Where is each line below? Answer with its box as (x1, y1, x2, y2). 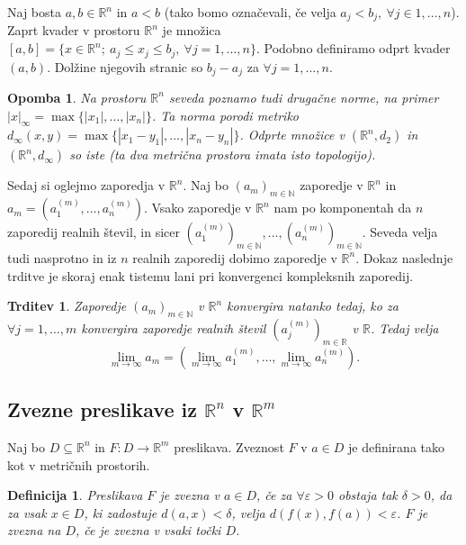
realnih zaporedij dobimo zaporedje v (132, 248, 337, 267)
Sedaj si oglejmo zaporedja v (7, 176, 166, 195)
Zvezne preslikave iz (7, 395, 197, 423)
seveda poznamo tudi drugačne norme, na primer (168, 87, 439, 106)
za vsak (7, 503, 47, 522)
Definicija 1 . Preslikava (7, 486, 143, 504)
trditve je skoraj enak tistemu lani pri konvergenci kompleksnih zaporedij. (7, 266, 414, 285)
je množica (162, 21, 221, 40)
